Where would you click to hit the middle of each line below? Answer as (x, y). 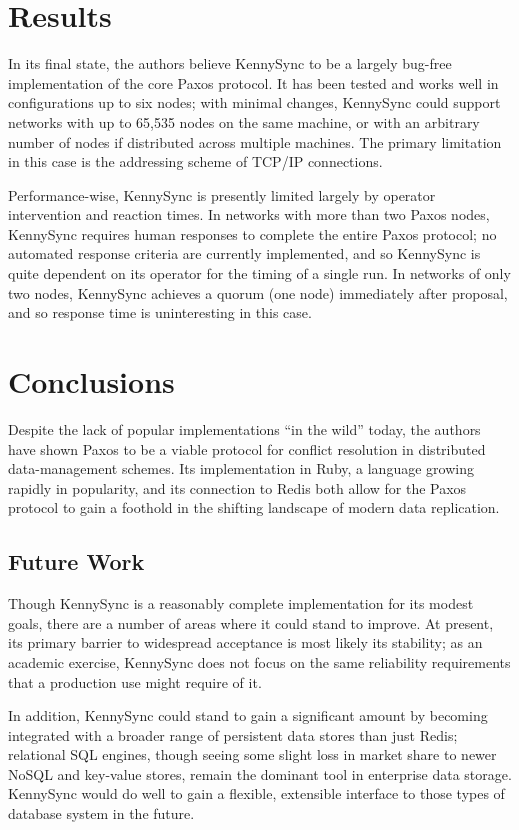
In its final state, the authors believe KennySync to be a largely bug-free (230, 63)
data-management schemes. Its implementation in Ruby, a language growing (241, 468)
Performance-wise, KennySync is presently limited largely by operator (222, 194)
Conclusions (91, 381)
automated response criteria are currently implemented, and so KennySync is (244, 253)
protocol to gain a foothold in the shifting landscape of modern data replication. (254, 507)
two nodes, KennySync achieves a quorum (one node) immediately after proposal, (258, 292)
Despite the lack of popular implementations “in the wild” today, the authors (244, 428)
